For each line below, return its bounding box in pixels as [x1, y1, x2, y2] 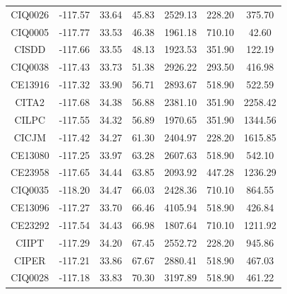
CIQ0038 [11, 59, 49, 74]
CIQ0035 [11, 182, 49, 197]
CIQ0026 [11, 6, 49, 21]
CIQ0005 [11, 24, 49, 39]
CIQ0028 [11, 270, 49, 285]
